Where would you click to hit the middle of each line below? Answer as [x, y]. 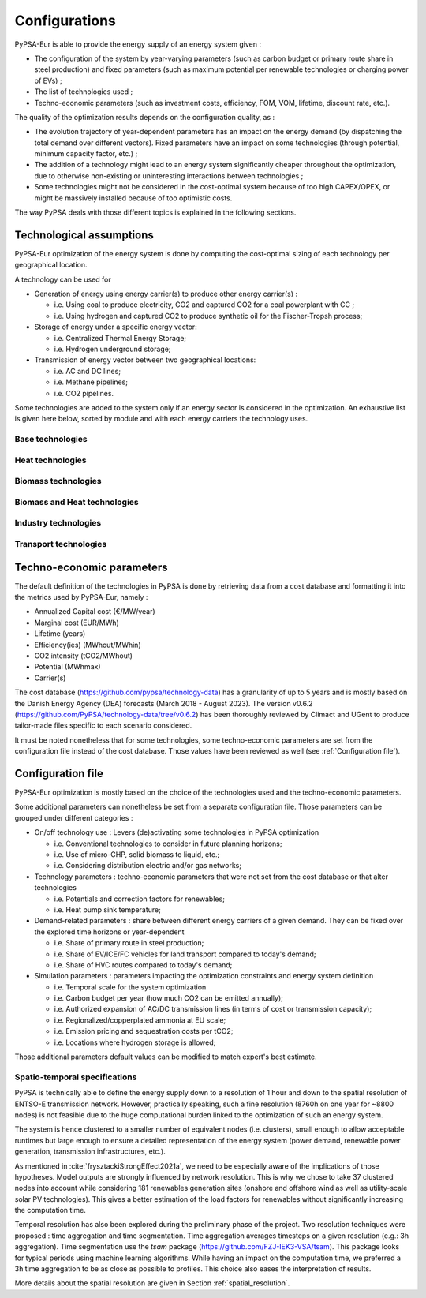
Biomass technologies [58, 481]
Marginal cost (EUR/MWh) [77, 623]
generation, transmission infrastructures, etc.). [90, 1151]
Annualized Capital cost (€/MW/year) [95, 612]
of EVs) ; [48, 80]
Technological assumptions [84, 235]
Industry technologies [58, 523]
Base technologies [51, 440]
